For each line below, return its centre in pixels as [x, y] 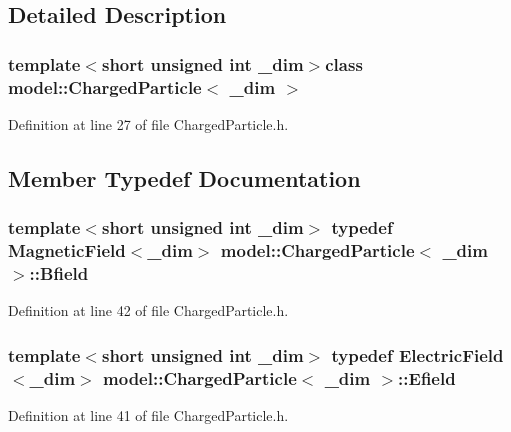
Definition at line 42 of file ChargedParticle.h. [148, 310]
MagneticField [67, 250]
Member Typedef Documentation [184, 177]
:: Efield [427, 377]
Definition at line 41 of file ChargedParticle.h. [148, 415]
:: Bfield [59, 273]
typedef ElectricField [417, 354]
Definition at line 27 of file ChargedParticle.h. [148, 123]
